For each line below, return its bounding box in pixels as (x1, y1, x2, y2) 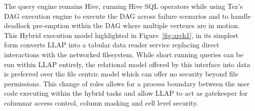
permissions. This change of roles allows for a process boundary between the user (4, 78, 250, 88)
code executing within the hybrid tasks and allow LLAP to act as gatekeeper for (4, 88, 248, 98)
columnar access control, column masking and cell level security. (4, 97, 198, 108)
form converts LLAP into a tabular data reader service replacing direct (4, 39, 219, 50)
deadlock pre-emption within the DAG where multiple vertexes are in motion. (4, 20, 240, 31)
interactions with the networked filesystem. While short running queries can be (4, 49, 244, 59)
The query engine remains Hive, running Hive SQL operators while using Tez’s (4, 1, 243, 11)
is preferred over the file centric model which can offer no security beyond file (4, 69, 238, 79)
